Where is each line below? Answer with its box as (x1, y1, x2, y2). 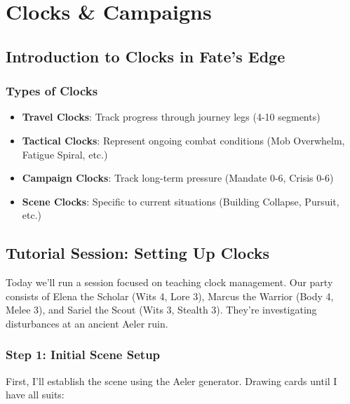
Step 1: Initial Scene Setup (6, 346, 161, 363)
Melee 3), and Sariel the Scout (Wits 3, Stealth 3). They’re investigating (6, 302, 317, 317)
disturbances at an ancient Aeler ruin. (6, 316, 168, 330)
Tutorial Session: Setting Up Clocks (6, 242, 270, 264)
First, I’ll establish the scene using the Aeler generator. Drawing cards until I (6, 373, 337, 388)
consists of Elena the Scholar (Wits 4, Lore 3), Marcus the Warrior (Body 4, (6, 288, 334, 303)
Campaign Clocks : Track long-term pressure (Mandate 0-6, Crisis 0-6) (22, 170, 334, 185)
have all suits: (6, 387, 65, 402)
